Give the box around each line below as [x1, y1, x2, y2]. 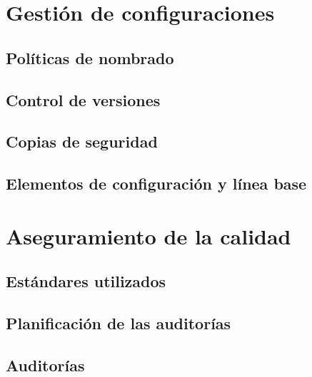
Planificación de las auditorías [6, 312, 231, 334]
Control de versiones [6, 88, 161, 110]
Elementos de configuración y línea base [6, 172, 307, 195]
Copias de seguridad [6, 130, 158, 153]
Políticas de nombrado [6, 46, 174, 68]
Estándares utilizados [6, 270, 166, 292]
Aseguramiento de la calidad [6, 221, 291, 250]
